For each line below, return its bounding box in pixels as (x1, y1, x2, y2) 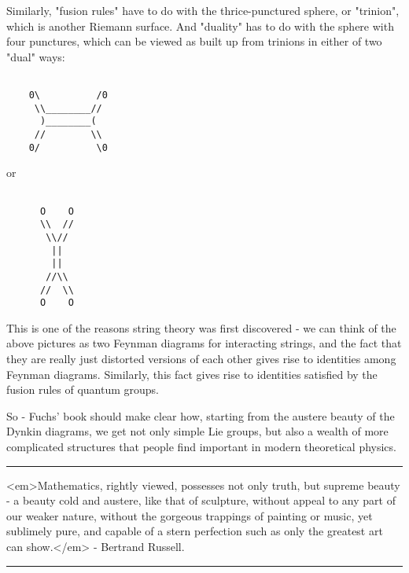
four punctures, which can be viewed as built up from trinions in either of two (6, 33, 382, 50)
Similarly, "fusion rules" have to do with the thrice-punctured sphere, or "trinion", (6, 2, 400, 18)
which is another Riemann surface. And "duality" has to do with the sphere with (6, 17, 394, 34)
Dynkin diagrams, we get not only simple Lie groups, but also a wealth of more (6, 423, 389, 439)
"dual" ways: (6, 48, 65, 64)
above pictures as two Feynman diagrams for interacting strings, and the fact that (6, 335, 402, 351)
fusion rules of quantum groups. (6, 381, 160, 398)
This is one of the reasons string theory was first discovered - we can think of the (6, 319, 396, 336)
